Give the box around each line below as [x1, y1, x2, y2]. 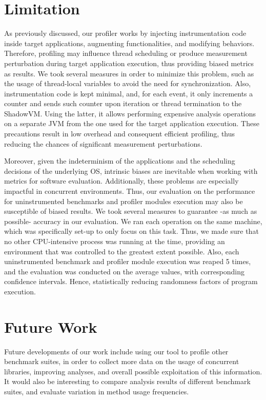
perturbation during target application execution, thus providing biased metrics [4, 57, 254, 68]
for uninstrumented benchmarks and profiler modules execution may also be [4, 195, 243, 206]
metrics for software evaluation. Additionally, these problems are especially [4, 175, 239, 186]
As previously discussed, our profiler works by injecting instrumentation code [4, 28, 247, 38]
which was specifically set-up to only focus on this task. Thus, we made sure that [4, 226, 259, 236]
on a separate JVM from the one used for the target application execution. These [4, 118, 259, 129]
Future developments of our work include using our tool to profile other [4, 346, 229, 356]
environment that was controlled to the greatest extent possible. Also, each [4, 246, 239, 256]
